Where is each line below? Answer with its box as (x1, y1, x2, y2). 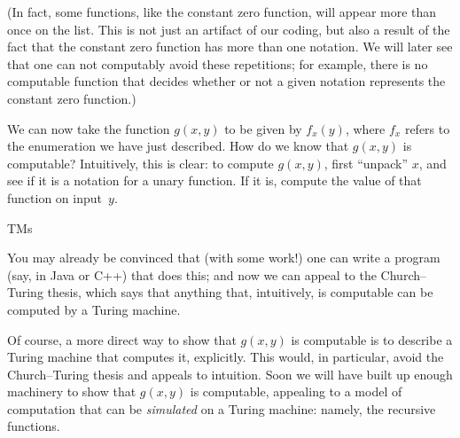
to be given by (224, 119, 302, 137)
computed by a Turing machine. (7, 300, 181, 318)
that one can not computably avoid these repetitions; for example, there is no (7, 54, 428, 73)
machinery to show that (7, 382, 136, 401)
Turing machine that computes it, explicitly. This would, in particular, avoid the (7, 348, 444, 366)
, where (345, 119, 386, 137)
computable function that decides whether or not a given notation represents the (7, 72, 446, 90)
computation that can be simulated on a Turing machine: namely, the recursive (7, 399, 436, 418)
